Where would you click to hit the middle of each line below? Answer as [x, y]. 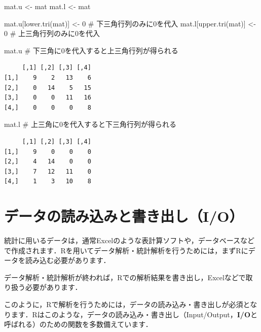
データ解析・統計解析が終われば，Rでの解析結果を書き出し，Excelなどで [125, 277]
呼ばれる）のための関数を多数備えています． [78, 324]
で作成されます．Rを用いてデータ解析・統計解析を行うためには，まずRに [126, 250]
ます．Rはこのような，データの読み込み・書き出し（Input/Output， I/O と [134, 314]
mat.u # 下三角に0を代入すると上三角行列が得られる [91, 50]
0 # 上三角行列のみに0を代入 [52, 33]
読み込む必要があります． [68, 260]
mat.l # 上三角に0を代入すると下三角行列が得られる [90, 124]
